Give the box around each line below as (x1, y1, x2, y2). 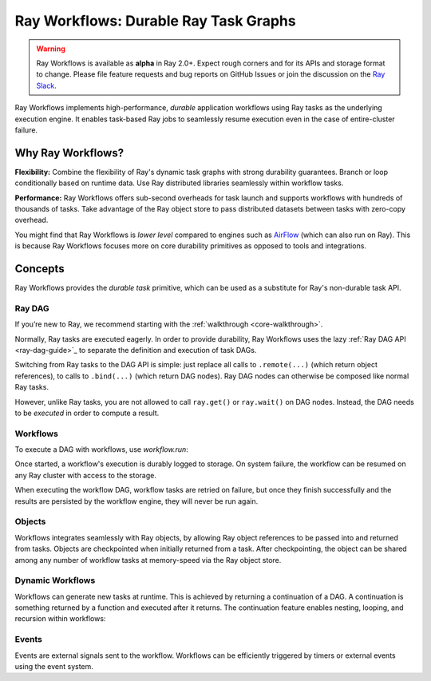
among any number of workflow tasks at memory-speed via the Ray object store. (14, 555, 282, 564)
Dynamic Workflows (14, 575, 96, 586)
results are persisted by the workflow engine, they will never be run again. (14, 496, 259, 506)
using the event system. (14, 662, 93, 671)
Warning (36, 44, 65, 53)
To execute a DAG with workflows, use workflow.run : (14, 445, 189, 454)
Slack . (36, 81, 57, 90)
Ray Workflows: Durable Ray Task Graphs (14, 12, 296, 30)
